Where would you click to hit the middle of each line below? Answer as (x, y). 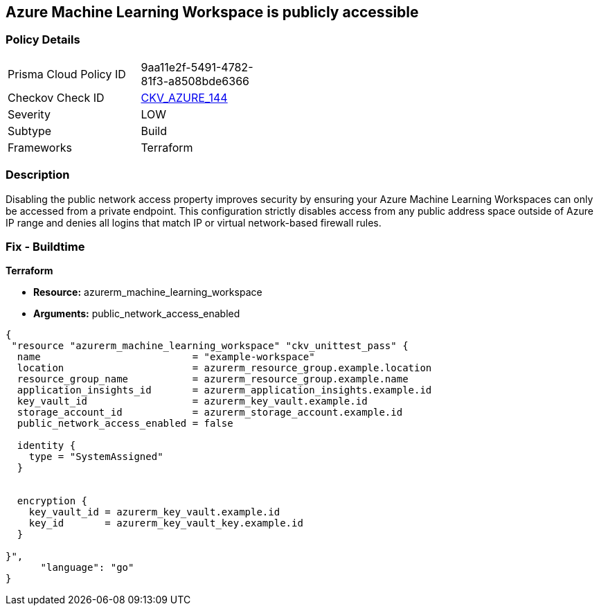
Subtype (30, 131)
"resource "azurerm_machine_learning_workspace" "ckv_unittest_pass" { (210, 346)
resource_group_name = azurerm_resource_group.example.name (213, 379)
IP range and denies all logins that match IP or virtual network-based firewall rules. (194, 222)
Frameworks (40, 147)
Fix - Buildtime (45, 246)
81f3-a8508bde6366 (195, 81)
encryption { (52, 501)
